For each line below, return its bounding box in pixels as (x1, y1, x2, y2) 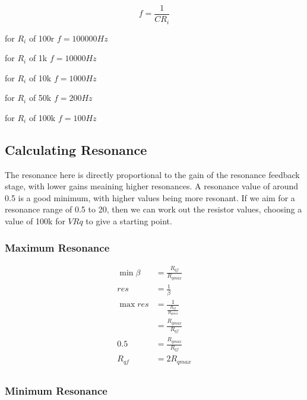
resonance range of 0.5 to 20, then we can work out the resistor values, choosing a (5, 203, 302, 215)
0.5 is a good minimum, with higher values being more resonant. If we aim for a (5, 191, 295, 204)
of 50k (29, 91, 52, 104)
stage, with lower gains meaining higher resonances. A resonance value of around (5, 180, 299, 192)
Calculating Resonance (5, 140, 147, 158)
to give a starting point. (86, 215, 172, 227)
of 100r (29, 31, 55, 44)
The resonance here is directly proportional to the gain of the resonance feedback (5, 168, 300, 180)
